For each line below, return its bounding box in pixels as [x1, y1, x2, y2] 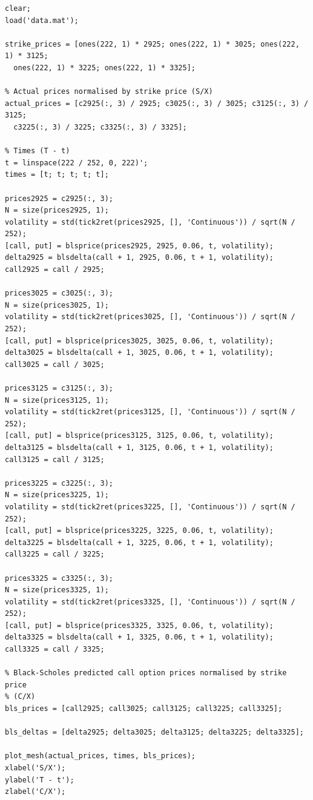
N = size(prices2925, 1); [5, 206, 109, 215]
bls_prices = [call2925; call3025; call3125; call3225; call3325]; [5, 704, 283, 713]
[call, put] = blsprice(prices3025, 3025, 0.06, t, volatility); [5, 336, 274, 345]
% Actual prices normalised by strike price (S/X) [5, 87, 213, 96]
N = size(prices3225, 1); [5, 491, 109, 500]
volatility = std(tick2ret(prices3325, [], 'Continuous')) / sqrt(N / [5, 597, 295, 606]
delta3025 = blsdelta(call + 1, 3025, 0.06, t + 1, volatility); [5, 348, 274, 357]
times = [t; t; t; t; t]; [5, 170, 109, 179]
